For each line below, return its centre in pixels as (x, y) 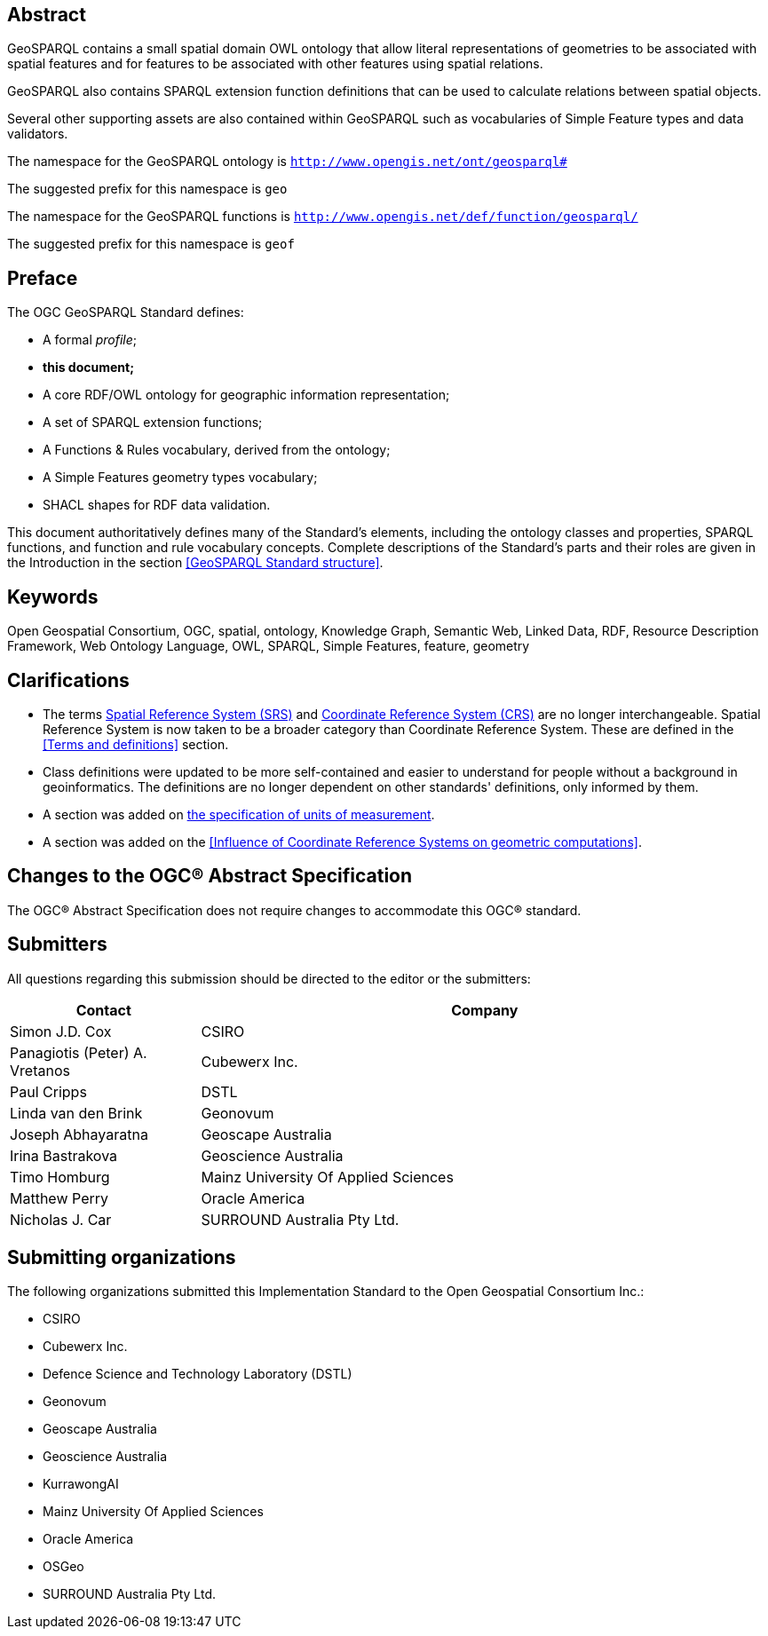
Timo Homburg (60, 1177)
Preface (43, 278)
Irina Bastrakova (64, 1155)
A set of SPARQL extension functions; (153, 423)
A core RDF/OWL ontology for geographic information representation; (246, 395)
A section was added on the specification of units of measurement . (239, 814)
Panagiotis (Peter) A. (79, 1052)
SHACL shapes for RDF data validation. (157, 505)
